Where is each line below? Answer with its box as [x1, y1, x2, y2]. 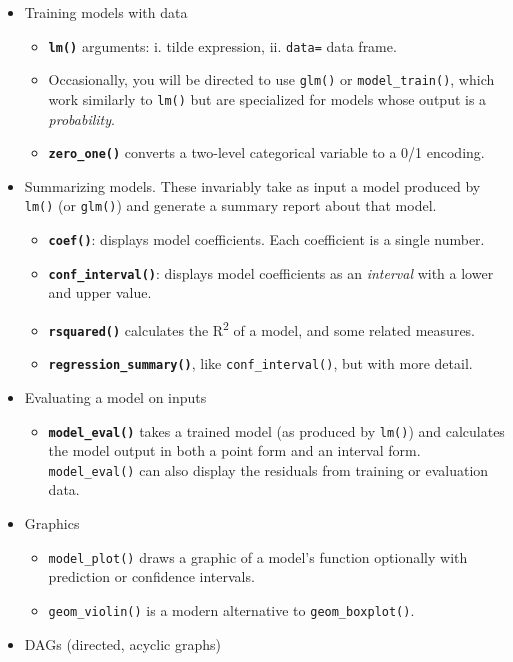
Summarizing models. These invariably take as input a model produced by [24, 175, 481, 196]
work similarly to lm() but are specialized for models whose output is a [48, 88, 487, 109]
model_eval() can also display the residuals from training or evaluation [48, 459, 489, 480]
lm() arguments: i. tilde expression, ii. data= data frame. [48, 35, 397, 56]
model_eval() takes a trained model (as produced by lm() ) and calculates [48, 420, 505, 441]
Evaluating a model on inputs [24, 386, 207, 407]
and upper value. [48, 282, 152, 303]
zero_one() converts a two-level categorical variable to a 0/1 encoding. [48, 142, 485, 163]
